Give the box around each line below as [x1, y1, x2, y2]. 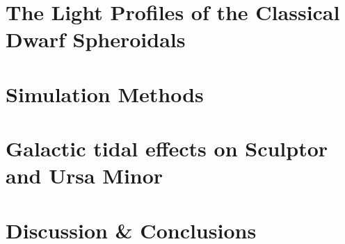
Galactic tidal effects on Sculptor [6, 134, 328, 163]
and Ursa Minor [6, 161, 163, 190]
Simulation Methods [6, 79, 204, 108]
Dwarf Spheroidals [6, 25, 186, 54]
